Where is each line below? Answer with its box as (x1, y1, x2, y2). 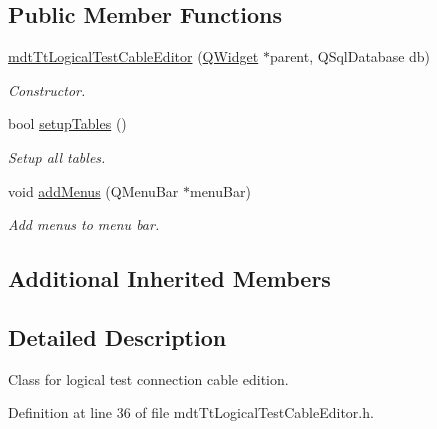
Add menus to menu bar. (8, 214, 160, 235)
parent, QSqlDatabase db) (269, 46, 431, 67)
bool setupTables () (8, 113, 127, 134)
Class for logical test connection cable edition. (8, 368, 289, 389)
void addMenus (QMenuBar (8, 180, 179, 201)
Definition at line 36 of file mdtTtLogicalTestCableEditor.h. (8, 402, 374, 423)
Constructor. (8, 79, 86, 100)
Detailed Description (8, 321, 227, 352)
